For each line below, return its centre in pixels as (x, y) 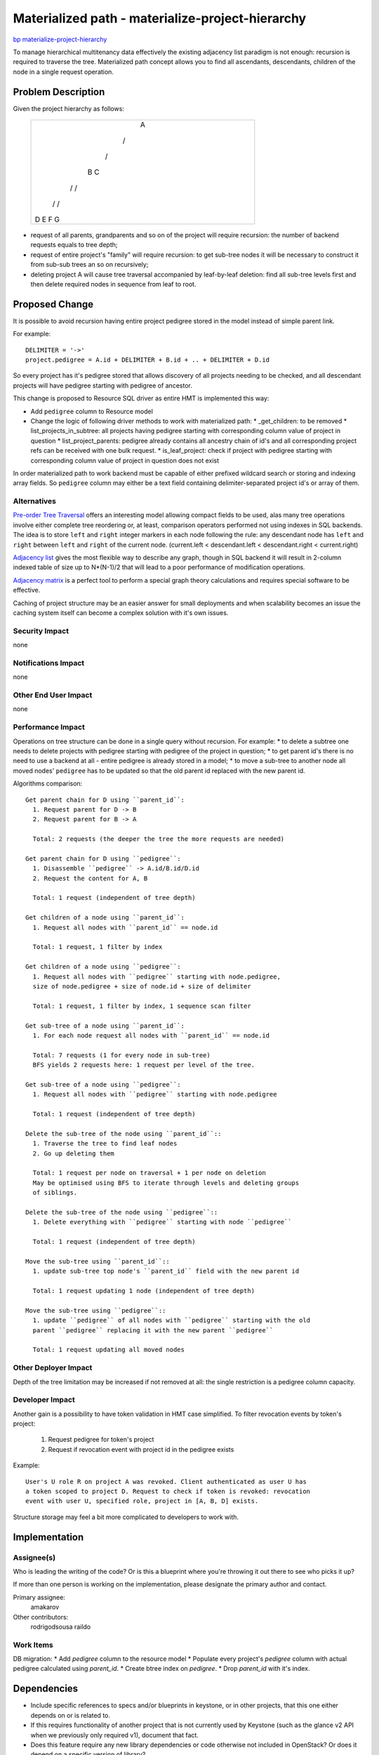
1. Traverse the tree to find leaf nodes (105, 1144)
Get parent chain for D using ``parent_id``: (105, 800)
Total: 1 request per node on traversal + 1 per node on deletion (149, 1173)
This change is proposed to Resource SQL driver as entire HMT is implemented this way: (141, 398)
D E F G (47, 220)
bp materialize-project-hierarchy (60, 39)
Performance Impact (49, 727)
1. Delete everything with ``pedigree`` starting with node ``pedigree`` (162, 1222)
